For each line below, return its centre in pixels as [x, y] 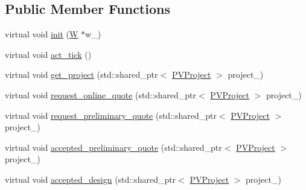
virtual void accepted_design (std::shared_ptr [91, 179]
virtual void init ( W [42, 34]
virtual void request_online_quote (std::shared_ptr [101, 94]
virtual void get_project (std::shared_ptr [81, 74]
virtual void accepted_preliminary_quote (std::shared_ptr [113, 147]
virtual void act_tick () [48, 54]
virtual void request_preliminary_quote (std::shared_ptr [111, 115]
